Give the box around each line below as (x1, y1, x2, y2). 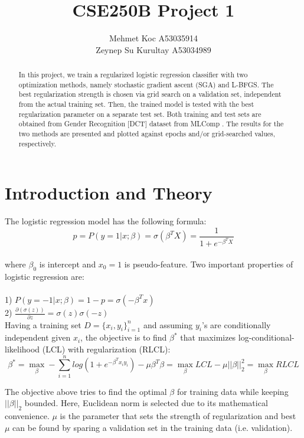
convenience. (5, 410, 50, 422)
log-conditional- (238, 331, 295, 344)
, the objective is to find (80, 331, 167, 344)
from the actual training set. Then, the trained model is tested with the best (18, 99, 254, 109)
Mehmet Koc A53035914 (109, 32, 198, 44)
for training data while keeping (176, 385, 289, 397)
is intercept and (39, 257, 96, 270)
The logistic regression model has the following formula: (5, 215, 207, 227)
